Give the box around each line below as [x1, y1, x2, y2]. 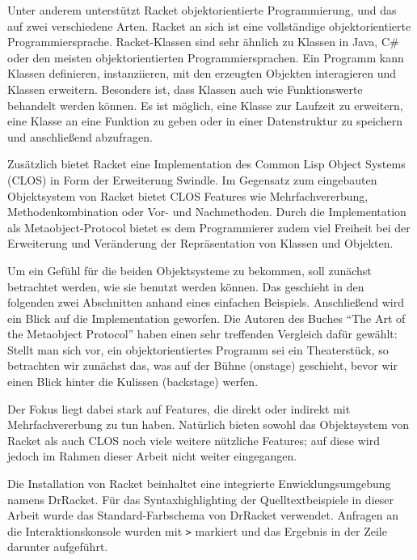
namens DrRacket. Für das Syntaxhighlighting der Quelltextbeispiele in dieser [7, 490, 394, 507]
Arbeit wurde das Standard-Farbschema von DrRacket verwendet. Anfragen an [7, 507, 399, 524]
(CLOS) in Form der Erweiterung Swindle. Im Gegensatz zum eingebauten [7, 171, 377, 188]
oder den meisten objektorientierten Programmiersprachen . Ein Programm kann [7, 49, 404, 66]
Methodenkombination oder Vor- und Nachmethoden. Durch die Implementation [7, 203, 406, 220]
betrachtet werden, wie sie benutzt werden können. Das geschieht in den [7, 278, 364, 295]
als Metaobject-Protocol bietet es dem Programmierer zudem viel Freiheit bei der [7, 218, 411, 235]
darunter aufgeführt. [7, 538, 108, 555]
